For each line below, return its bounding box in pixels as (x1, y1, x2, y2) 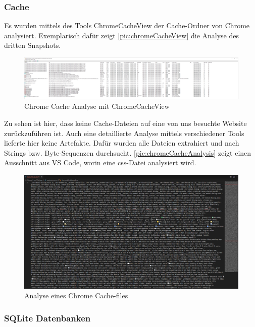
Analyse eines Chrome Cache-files (24, 290, 128, 301)
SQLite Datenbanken (4, 311, 91, 324)
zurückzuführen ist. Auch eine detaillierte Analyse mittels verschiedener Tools (4, 127, 244, 138)
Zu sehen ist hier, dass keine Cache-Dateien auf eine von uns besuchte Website (4, 118, 247, 128)
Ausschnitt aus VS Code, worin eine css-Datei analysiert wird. (4, 157, 196, 168)
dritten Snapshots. (4, 40, 61, 50)
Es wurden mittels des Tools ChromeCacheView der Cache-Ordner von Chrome (4, 20, 250, 31)
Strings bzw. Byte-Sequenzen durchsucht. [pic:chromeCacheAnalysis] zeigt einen (4, 147, 251, 158)
